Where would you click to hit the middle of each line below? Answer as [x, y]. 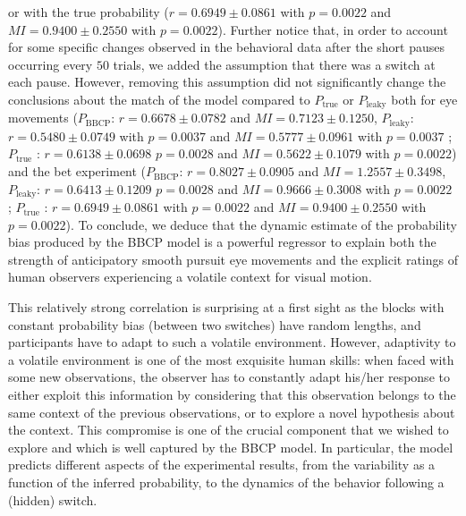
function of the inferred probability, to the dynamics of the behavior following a [226, 482]
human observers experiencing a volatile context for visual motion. [190, 277]
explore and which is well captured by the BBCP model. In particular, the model [231, 447]
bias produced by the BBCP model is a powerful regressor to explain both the [222, 242]
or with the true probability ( [89, 12]
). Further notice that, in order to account [333, 29]
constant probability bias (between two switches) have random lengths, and [215, 324]
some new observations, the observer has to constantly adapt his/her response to [229, 377]
